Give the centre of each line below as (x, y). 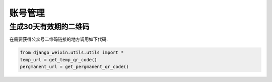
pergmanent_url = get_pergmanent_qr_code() (75, 67)
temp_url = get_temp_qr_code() (59, 60)
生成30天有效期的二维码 (49, 27)
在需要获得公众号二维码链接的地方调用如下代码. (59, 39)
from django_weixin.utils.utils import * (72, 53)
